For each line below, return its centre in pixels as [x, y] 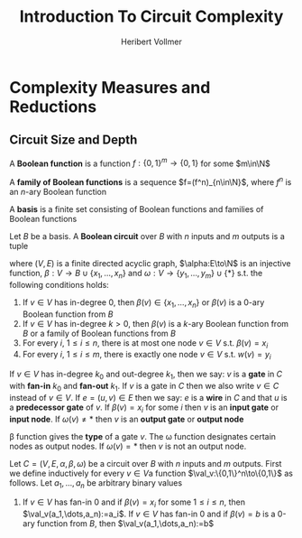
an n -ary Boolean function [58, 192]
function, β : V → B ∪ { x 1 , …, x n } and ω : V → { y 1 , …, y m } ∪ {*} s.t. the [136, 274]
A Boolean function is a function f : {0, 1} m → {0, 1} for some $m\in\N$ [140, 162]
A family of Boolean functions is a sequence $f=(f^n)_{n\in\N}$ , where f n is [151, 181]
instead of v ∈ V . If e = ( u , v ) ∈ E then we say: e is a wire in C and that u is [148, 397]
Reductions [53, 107]
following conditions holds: [59, 284]
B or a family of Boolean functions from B [99, 333]
